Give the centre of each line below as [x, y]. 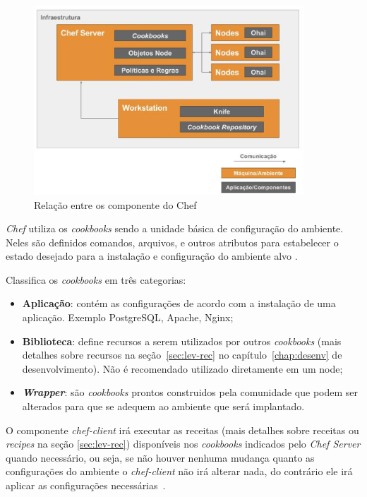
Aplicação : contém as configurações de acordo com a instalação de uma [179, 303]
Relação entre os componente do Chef [115, 204]
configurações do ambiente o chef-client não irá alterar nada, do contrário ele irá [179, 471]
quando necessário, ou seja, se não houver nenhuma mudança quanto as [160, 457]
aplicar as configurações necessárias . [86, 485]
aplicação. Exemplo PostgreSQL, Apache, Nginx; [128, 317]
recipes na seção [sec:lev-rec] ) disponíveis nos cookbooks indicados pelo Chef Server [183, 444]
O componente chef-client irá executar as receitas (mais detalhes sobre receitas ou [182, 430]
